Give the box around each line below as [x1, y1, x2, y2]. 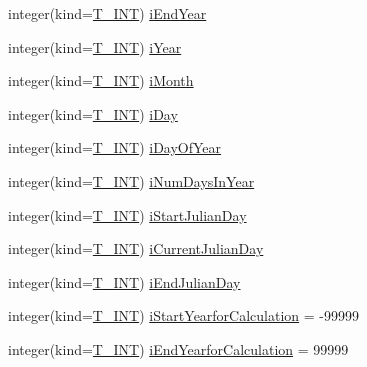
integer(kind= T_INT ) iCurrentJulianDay [8, 238, 264, 259]
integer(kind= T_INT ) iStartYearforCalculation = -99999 [8, 305, 360, 326]
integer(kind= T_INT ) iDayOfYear [8, 137, 222, 158]
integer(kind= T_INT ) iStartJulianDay [8, 204, 247, 225]
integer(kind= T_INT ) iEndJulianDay [8, 271, 241, 292]
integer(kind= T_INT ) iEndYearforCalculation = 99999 [8, 338, 349, 359]
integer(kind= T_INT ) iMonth [8, 70, 194, 91]
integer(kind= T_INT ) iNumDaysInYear [8, 170, 255, 191]
